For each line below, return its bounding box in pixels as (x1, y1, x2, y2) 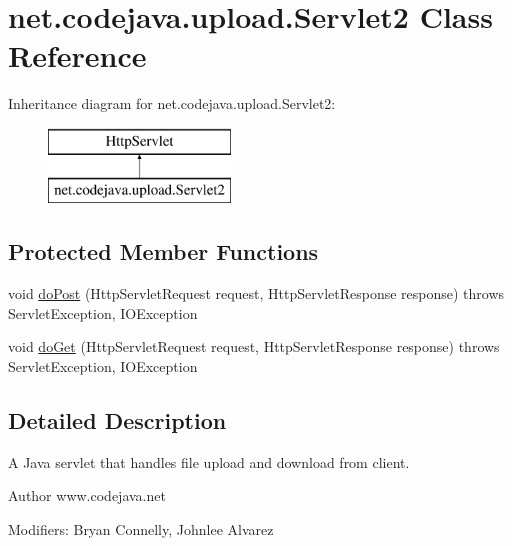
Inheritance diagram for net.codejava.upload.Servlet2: (8, 93, 336, 114)
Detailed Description (8, 405, 227, 436)
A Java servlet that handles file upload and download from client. (8, 451, 410, 472)
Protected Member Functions (8, 236, 319, 267)
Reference (8, 35, 147, 76)
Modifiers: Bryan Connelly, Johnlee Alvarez (8, 519, 274, 540)
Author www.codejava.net (8, 485, 166, 506)
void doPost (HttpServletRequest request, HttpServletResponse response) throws (8, 283, 505, 304)
